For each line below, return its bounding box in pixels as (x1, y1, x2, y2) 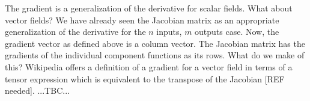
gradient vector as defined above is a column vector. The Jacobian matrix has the (5, 37, 305, 49)
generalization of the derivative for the (5, 25, 146, 38)
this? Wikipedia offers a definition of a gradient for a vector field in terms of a (5, 60, 293, 73)
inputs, (156, 25, 182, 38)
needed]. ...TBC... (5, 84, 70, 97)
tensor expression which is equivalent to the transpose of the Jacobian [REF (5, 72, 285, 85)
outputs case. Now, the (195, 25, 279, 38)
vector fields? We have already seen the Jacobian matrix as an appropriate (5, 13, 279, 26)
